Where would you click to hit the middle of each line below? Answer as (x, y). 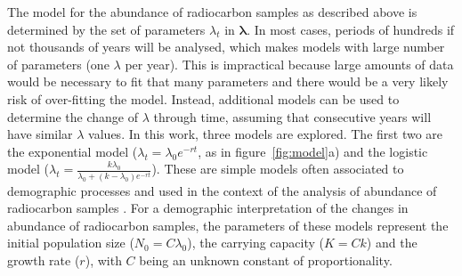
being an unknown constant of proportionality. (266, 260)
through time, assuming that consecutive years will (292, 116)
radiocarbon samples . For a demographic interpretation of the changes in (208, 208)
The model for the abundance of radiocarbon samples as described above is (212, 12)
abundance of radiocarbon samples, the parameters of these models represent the (228, 225)
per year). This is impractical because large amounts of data (289, 64)
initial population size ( (71, 243)
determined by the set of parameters (106, 29)
